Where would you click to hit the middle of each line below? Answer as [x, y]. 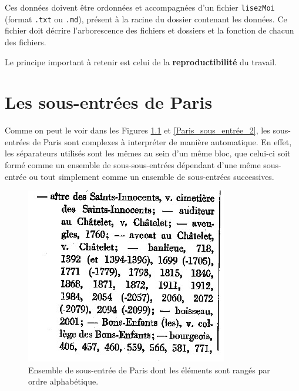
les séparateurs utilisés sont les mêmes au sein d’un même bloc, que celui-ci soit [148, 153]
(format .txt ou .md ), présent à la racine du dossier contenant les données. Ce [146, 19]
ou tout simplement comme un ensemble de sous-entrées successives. [152, 176]
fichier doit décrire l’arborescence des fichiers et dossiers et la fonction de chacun [149, 30]
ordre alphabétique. [63, 381]
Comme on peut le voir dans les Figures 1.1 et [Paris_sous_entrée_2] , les [137, 130]
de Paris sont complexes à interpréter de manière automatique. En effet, [162, 141]
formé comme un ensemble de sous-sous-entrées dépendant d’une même [133, 165]
